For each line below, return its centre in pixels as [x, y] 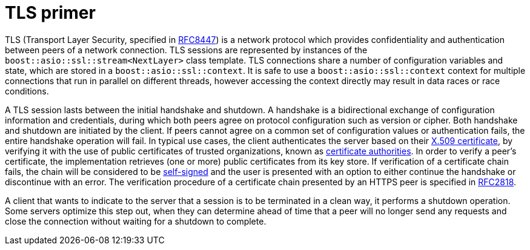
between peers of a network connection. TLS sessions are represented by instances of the [186, 50]
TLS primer [50, 13]
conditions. [27, 91]
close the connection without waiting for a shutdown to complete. [136, 221]
